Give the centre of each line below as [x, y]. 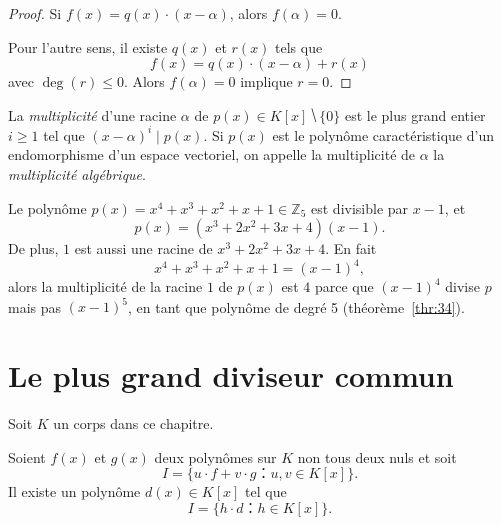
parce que [344, 286]
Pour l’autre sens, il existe [88, 46]
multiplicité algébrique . [77, 174]
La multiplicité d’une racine [92, 114]
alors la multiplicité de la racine [105, 286]
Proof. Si [35, 13]
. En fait [351, 248]
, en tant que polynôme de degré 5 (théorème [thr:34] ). [296, 306]
